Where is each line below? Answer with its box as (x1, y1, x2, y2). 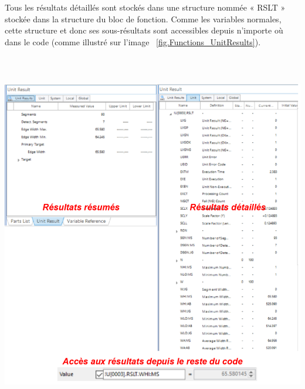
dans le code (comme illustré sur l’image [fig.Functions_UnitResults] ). (5, 35, 261, 48)
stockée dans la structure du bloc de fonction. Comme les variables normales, (5, 12, 282, 25)
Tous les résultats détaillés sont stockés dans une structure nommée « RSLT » (5, 1, 286, 13)
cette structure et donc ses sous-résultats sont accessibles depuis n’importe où (5, 24, 283, 36)
